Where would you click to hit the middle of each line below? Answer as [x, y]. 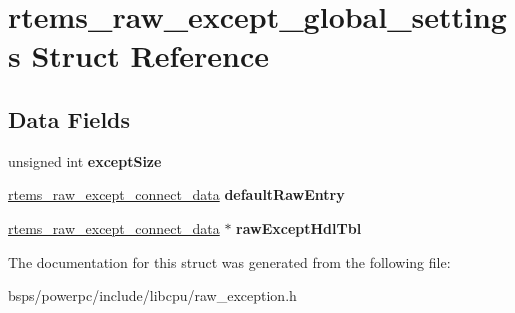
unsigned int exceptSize [85, 160]
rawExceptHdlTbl [299, 227]
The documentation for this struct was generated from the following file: [229, 261]
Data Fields [69, 118]
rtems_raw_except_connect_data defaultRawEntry [176, 194]
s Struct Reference [139, 55]
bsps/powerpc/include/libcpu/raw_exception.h [152, 295]
